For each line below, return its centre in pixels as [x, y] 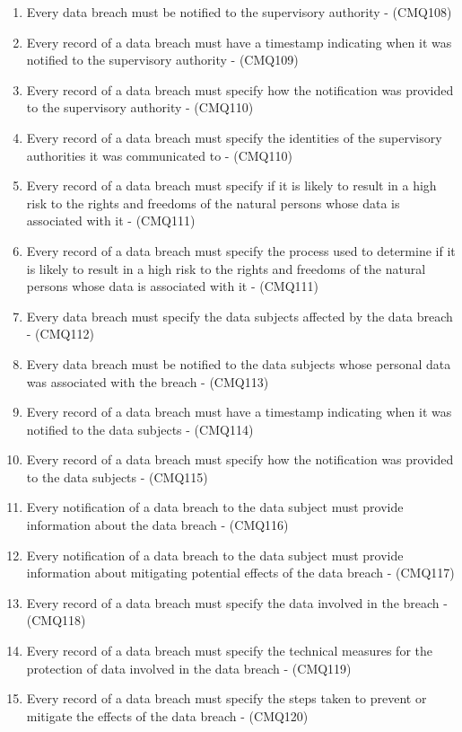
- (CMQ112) [60, 334]
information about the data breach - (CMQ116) [157, 525]
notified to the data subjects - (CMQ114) [140, 429]
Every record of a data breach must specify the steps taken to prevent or [227, 698]
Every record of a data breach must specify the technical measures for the [229, 651]
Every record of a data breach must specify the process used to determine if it [241, 250]
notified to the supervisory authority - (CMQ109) [162, 60]
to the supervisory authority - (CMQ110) [140, 107]
